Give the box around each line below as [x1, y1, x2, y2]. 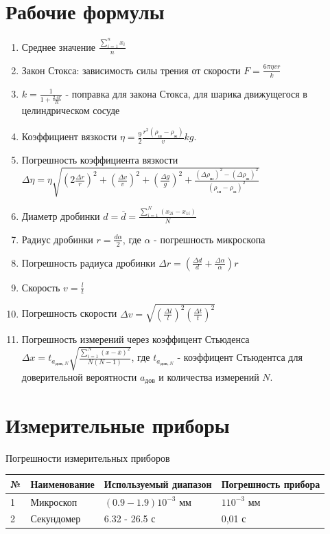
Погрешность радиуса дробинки [21, 255, 156, 269]
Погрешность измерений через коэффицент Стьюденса [21, 331, 250, 346]
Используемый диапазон [104, 476, 212, 491]
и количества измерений [158, 370, 259, 384]
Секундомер [30, 511, 81, 526]
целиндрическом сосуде [21, 103, 120, 118]
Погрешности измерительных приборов [5, 454, 170, 464]
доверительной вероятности [21, 370, 137, 384]
